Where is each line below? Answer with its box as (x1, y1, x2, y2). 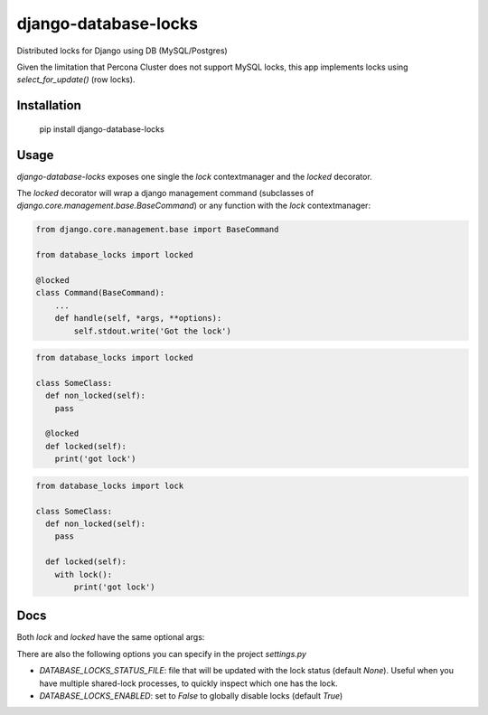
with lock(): (54, 569, 113, 579)
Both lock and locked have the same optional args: (16, 632, 205, 643)
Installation (16, 98, 81, 113)
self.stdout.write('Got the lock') (73, 325, 232, 336)
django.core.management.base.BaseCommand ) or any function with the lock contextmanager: (16, 200, 371, 212)
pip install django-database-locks (39, 123, 164, 135)
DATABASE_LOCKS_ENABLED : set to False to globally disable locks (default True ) (39, 691, 343, 701)
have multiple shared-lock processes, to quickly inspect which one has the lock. (39, 678, 338, 689)
